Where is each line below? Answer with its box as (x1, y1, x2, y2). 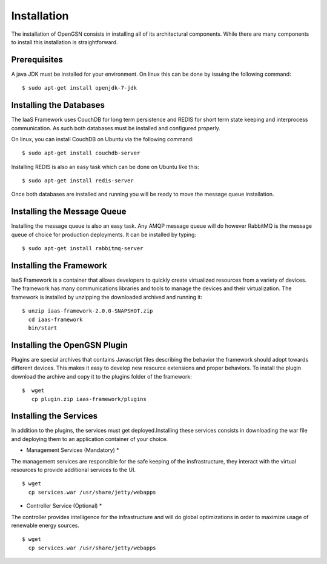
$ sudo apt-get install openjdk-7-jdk (22, 85, 137, 91)
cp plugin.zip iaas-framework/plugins (31, 396, 147, 402)
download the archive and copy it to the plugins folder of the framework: (11, 373, 192, 380)
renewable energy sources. (11, 522, 80, 529)
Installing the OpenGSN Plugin (11, 340, 128, 350)
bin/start (28, 325, 58, 331)
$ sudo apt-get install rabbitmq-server (22, 245, 144, 252)
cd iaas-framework (28, 316, 83, 323)
